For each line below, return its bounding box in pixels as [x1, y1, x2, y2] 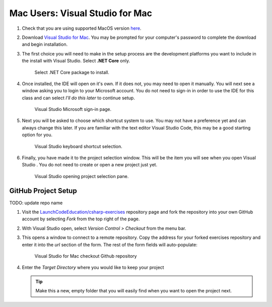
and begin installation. [22, 41, 68, 47]
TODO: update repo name [9, 200, 63, 206]
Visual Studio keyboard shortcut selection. [34, 143, 123, 149]
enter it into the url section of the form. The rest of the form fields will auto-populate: [22, 241, 197, 248]
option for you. [22, 132, 53, 138]
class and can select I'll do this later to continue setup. [22, 95, 135, 101]
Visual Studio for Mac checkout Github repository [34, 253, 137, 259]
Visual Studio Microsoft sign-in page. [34, 106, 112, 112]
